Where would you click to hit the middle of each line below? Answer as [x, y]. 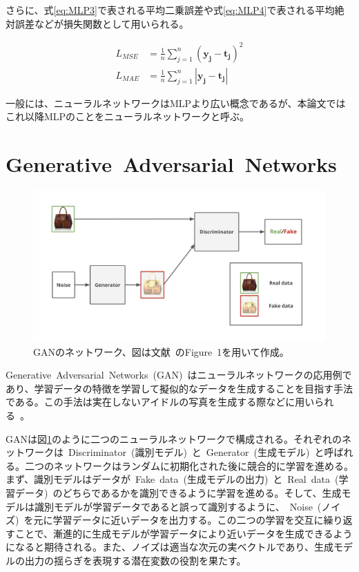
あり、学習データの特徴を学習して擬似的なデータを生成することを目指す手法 [179, 388]
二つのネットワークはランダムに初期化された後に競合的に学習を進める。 [189, 465]
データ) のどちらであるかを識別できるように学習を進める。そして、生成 [178, 493]
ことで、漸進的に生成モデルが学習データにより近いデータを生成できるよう [184, 533]
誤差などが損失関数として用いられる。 [102, 23]
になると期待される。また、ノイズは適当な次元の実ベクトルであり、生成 [169, 547]
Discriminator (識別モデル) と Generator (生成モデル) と [196, 452]
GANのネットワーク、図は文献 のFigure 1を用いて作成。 [161, 351]
